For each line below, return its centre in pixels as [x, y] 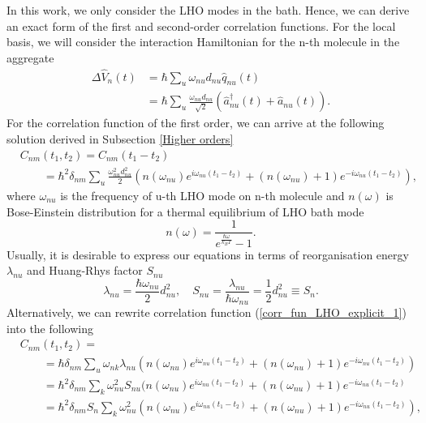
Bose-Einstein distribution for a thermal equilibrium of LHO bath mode [185, 211]
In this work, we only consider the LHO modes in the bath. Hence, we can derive [208, 10]
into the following [50, 328]
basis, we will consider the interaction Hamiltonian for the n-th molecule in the [203, 42]
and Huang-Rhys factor [85, 270]
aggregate [30, 57]
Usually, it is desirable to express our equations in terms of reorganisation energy [208, 254]
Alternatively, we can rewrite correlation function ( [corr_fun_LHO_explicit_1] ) [207, 312]
